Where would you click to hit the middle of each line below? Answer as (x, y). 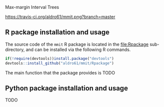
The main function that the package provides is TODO (60, 73)
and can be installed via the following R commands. (78, 50)
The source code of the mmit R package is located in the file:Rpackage (77, 44)
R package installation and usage (57, 32)
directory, (15, 50)
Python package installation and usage (67, 88)
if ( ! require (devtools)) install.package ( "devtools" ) (59, 58)
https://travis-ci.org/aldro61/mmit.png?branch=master (60, 17)
